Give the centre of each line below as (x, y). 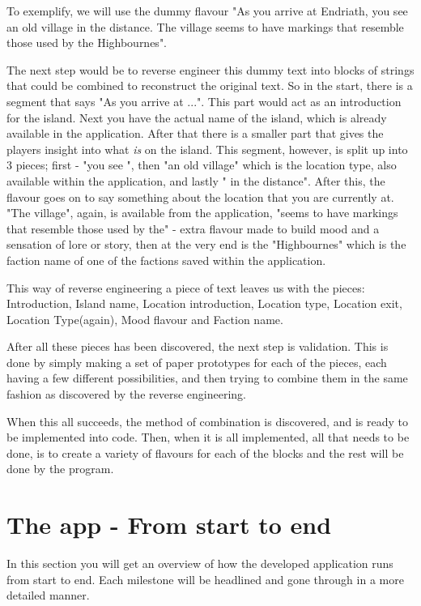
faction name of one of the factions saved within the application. (166, 260)
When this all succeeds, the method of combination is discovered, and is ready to (207, 421)
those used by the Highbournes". (87, 43)
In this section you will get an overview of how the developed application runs (200, 563)
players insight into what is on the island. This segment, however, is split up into (207, 149)
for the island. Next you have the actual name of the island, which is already (197, 117)
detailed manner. (48, 595)
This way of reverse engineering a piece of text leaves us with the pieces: (186, 287)
